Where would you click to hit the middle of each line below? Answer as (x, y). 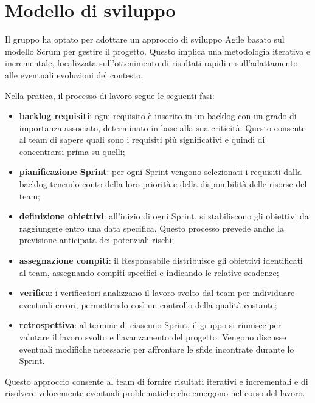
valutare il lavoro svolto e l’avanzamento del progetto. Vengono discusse (153, 337)
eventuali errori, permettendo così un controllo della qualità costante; (148, 304)
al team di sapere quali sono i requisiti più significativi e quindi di (142, 139)
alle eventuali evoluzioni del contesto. (74, 74)
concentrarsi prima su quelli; (72, 151)
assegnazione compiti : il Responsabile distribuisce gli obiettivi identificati (161, 260)
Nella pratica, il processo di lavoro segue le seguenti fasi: (110, 95)
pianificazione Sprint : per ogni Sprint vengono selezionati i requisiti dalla (160, 172)
